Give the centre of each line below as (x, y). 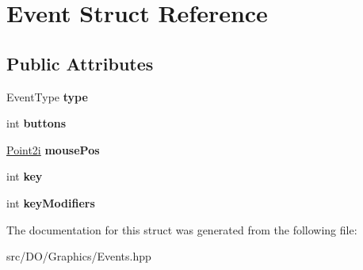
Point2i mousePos (53, 149)
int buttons (36, 123)
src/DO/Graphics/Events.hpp (79, 256)
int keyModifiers (51, 202)
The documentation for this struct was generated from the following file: (182, 229)
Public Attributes (80, 63)
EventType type (47, 96)
